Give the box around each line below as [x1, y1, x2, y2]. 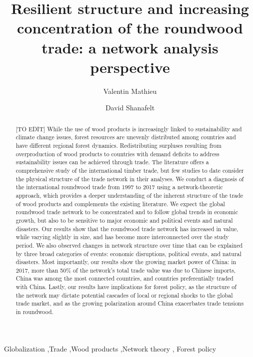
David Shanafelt [105, 102, 155, 113]
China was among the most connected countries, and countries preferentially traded [15, 274, 233, 283]
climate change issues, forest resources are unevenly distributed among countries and [15, 133, 236, 141]
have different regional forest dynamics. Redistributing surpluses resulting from [15, 141, 221, 149]
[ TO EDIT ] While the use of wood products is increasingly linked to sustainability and [15, 124, 242, 133]
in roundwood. [15, 308, 53, 316]
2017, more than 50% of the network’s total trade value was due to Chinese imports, [15, 266, 236, 274]
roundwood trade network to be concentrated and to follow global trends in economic [15, 208, 238, 216]
